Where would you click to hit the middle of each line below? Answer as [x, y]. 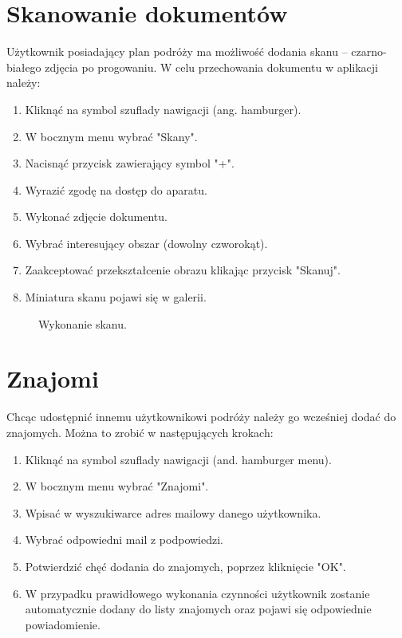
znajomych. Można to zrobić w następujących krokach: [140, 432]
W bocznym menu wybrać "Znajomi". [117, 486]
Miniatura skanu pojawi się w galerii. [116, 297]
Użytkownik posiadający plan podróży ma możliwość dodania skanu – [177, 51]
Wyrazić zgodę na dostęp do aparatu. [116, 189]
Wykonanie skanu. [83, 323]
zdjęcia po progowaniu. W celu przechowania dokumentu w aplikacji [212, 67]
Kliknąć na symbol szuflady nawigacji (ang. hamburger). [163, 109]
